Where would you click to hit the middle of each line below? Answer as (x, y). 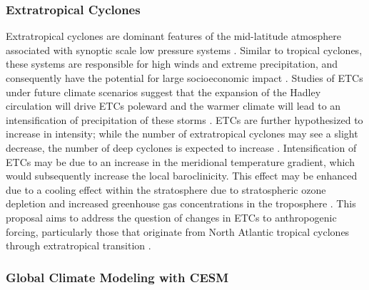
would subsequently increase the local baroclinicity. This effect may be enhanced (182, 176)
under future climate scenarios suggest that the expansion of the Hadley (163, 92)
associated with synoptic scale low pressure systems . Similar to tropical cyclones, (184, 50)
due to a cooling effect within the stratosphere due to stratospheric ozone (166, 189)
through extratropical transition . (79, 245)
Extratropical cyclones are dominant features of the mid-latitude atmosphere (174, 36)
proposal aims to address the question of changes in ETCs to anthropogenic (171, 217)
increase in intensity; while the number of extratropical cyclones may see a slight (182, 134)
